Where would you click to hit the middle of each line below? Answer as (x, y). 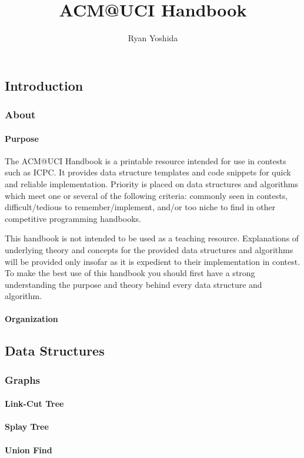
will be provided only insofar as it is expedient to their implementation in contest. (153, 261)
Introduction (44, 85)
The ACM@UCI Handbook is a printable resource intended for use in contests (146, 160)
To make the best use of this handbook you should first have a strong (130, 273)
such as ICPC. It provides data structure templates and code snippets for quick (148, 172)
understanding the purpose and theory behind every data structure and (133, 284)
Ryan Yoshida (153, 38)
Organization (31, 319)
